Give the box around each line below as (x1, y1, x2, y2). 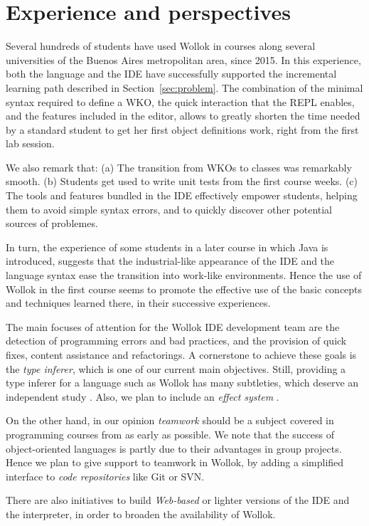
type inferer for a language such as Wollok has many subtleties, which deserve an (6, 375, 359, 390)
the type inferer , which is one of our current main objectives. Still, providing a (6, 361, 346, 376)
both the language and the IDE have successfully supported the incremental (6, 66, 337, 81)
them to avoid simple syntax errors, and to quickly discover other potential (6, 201, 333, 216)
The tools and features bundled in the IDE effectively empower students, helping (6, 188, 358, 203)
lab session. (6, 136, 55, 151)
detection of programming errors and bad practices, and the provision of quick (6, 333, 347, 348)
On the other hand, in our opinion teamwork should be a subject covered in (6, 413, 334, 428)
